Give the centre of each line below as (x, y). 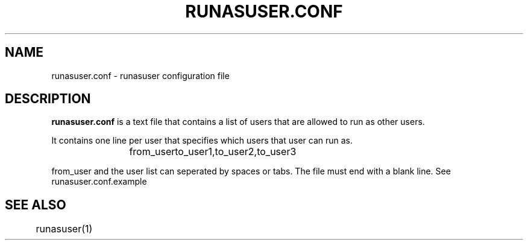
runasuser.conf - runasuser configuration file (140, 75)
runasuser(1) (64, 229)
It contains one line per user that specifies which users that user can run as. (202, 141)
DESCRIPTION (48, 99)
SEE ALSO (36, 205)
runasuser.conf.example (99, 182)
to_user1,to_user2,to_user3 (236, 152)
